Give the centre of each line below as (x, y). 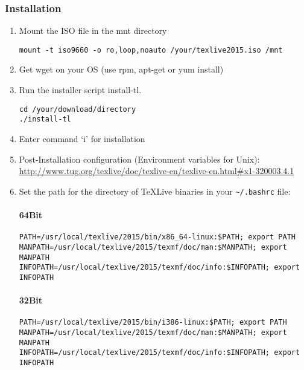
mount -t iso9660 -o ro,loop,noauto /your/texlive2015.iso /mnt (151, 50)
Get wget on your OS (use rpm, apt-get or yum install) (121, 69)
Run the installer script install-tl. (80, 90)
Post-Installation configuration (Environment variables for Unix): (139, 159)
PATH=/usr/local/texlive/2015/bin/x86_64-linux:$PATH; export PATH (157, 237)
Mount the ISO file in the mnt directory (93, 31)
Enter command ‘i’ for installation (82, 138)
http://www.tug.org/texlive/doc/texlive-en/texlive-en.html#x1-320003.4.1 (157, 171)
